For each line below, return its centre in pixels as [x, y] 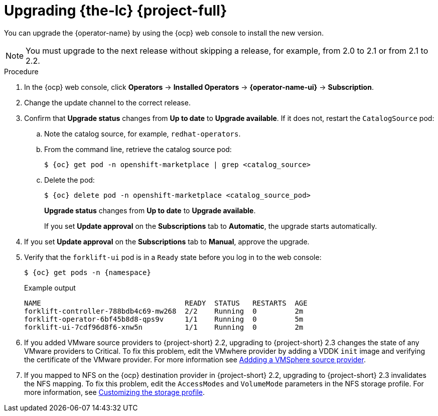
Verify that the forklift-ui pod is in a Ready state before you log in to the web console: [173, 257]
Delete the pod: [69, 180]
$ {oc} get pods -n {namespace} [88, 272]
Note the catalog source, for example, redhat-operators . [142, 133]
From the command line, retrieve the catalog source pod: [138, 149]
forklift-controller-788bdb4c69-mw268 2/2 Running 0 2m [164, 311]
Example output [50, 288]
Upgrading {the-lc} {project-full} [116, 11]
